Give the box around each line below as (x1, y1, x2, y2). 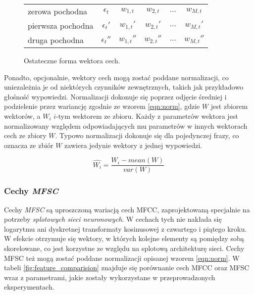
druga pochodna (28, 34, 84, 46)
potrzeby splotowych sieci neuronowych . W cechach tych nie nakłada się (4, 214, 222, 224)
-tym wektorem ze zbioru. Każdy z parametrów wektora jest (56, 110, 238, 121)
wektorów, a (4, 110, 41, 121)
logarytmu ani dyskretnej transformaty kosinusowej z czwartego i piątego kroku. (4, 223, 247, 234)
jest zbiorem (210, 101, 248, 111)
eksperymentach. (4, 282, 54, 292)
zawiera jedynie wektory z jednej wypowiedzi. (64, 140, 203, 150)
